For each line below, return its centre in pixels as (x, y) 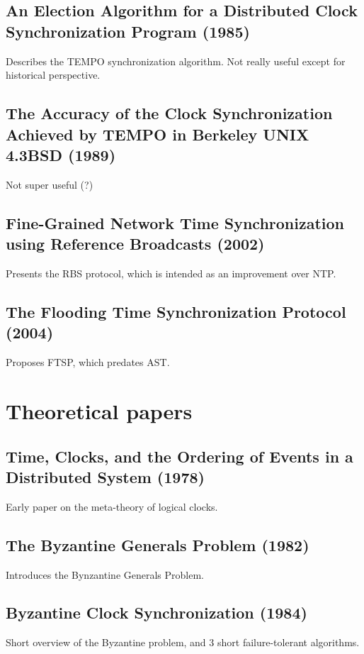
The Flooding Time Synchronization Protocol (176, 311)
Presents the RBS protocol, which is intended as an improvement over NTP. (171, 273)
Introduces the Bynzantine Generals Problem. (105, 574)
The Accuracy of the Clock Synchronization (169, 113)
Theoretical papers (99, 410)
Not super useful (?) (50, 184)
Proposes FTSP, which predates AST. (88, 362)
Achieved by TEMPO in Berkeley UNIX (158, 134)
